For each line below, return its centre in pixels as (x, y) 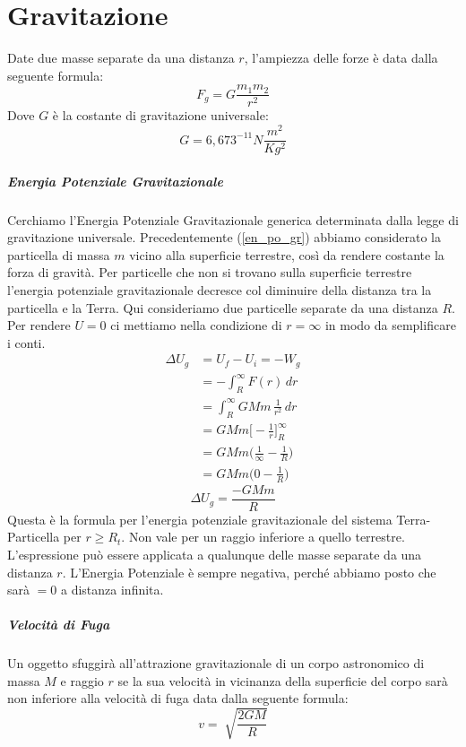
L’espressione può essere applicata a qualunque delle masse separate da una (215, 554)
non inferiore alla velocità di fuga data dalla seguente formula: (178, 698)
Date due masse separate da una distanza (121, 58)
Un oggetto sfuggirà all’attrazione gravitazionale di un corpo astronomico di (216, 663)
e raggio (82, 680)
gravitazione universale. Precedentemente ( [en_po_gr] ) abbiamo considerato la (224, 237)
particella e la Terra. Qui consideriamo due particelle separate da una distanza (223, 307)
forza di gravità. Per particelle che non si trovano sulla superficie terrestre (210, 272)
